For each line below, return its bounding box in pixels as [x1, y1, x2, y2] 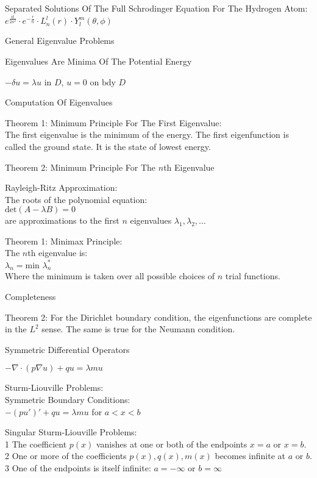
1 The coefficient [5, 437, 67, 450]
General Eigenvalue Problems [5, 34, 115, 47]
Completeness [5, 290, 56, 302]
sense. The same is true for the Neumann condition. [41, 323, 235, 335]
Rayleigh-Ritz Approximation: [5, 181, 118, 194]
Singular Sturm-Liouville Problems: [5, 426, 137, 438]
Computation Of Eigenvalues [5, 96, 113, 109]
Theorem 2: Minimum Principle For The [5, 160, 156, 173]
